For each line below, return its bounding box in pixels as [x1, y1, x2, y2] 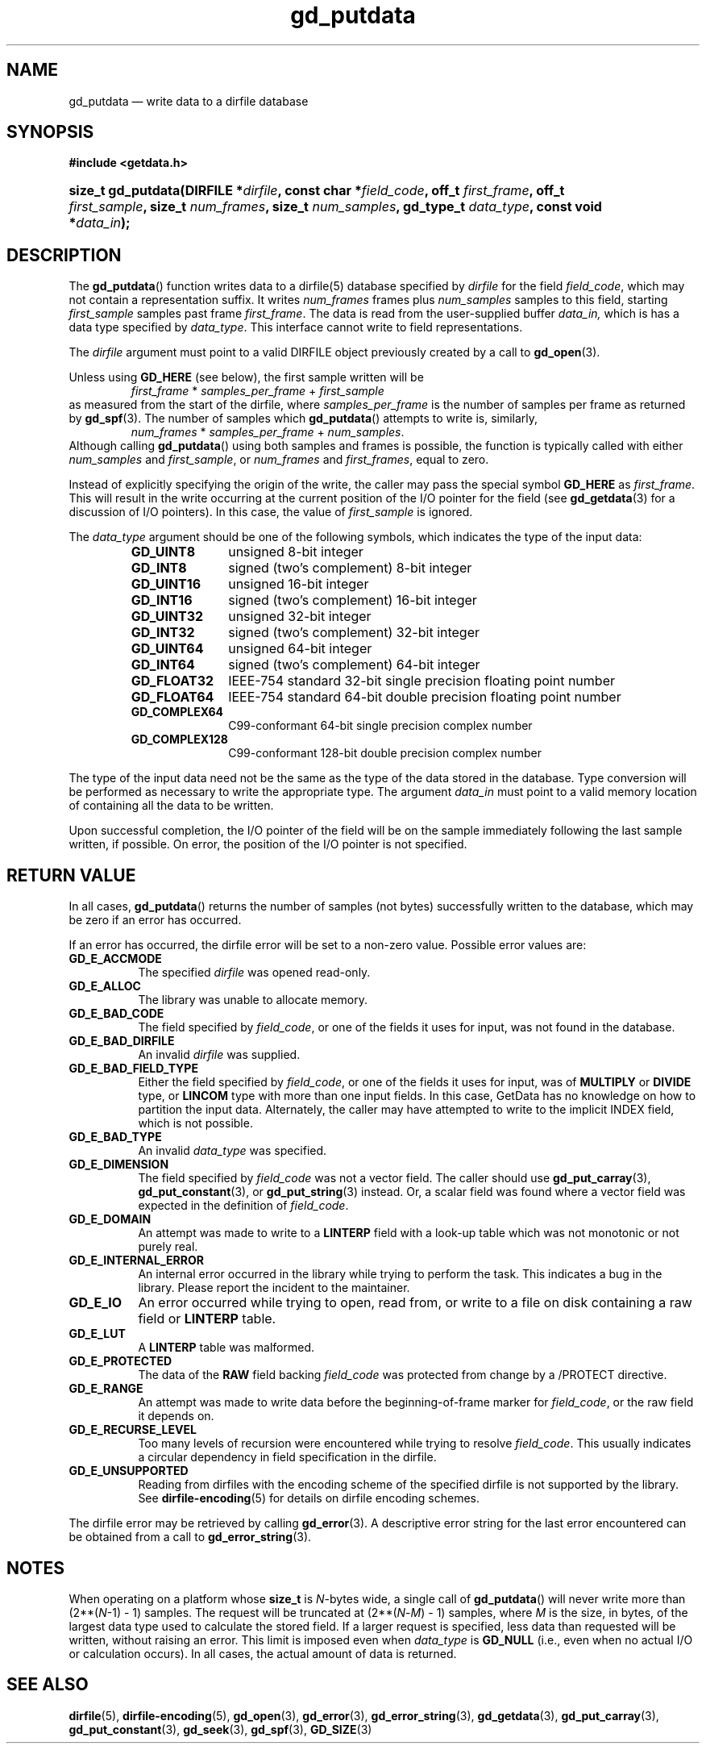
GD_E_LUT [69, 1327, 126, 1341]
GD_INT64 [131, 656, 195, 673]
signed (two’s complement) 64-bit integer [228, 656, 480, 673]
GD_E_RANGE [69, 1381, 143, 1396]
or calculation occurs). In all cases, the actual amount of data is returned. [69, 1646, 457, 1660]
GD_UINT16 [131, 576, 201, 593]
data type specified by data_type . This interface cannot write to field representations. [69, 320, 523, 335]
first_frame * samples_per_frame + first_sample [131, 384, 384, 398]
